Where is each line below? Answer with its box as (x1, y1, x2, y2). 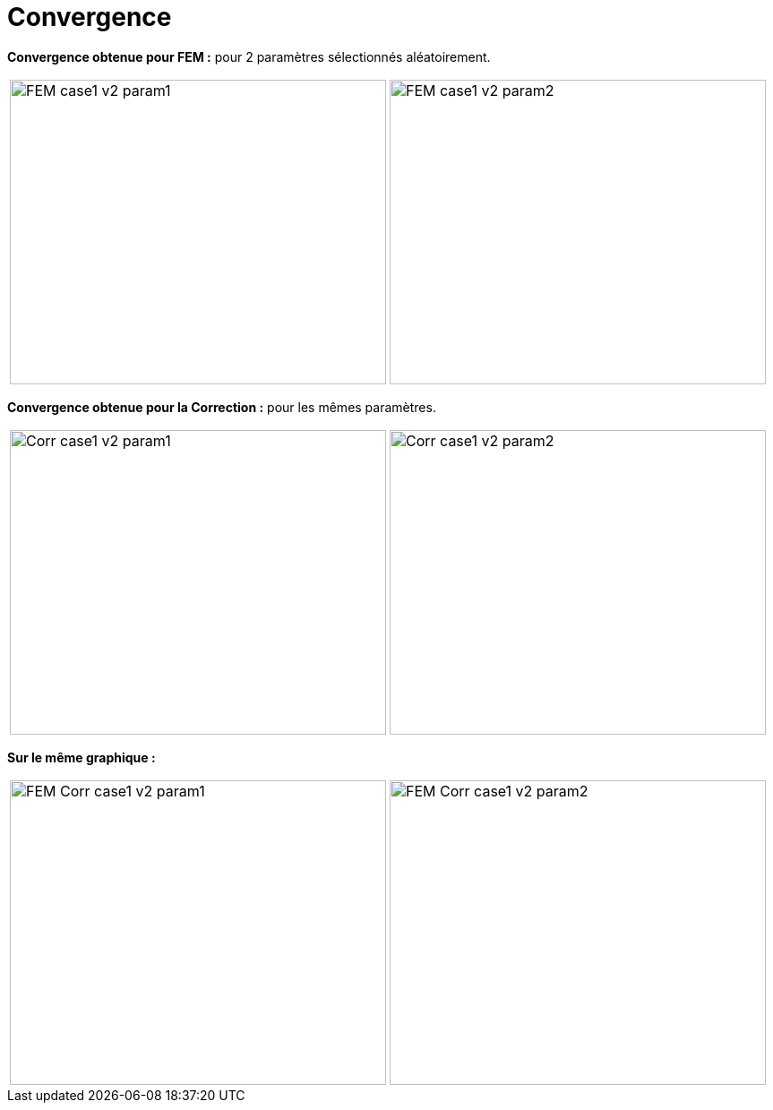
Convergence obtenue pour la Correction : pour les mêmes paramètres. (7, 399, 436, 415)
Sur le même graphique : (7, 749, 156, 765)
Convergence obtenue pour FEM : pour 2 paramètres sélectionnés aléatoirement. (7, 48, 491, 65)
